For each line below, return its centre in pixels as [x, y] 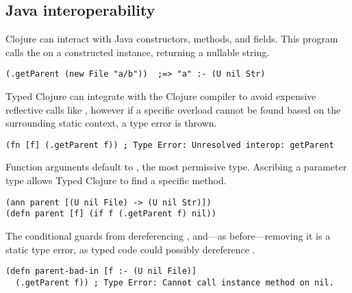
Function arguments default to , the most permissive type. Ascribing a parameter [176, 167]
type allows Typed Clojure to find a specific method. [116, 180]
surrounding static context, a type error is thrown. [111, 123]
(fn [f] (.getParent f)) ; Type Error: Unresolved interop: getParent [170, 145]
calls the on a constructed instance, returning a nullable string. [138, 52]
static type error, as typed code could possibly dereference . [130, 249]
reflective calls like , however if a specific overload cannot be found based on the [173, 109]
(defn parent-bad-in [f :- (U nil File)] [101, 271]
